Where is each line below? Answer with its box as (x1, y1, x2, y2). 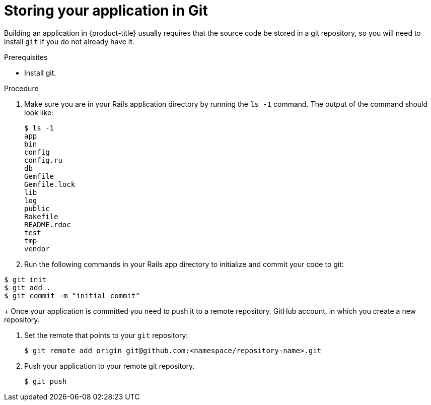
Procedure (4, 84, 39, 93)
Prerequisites (4, 52, 48, 61)
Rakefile (24, 212, 58, 221)
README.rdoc (24, 220, 71, 229)
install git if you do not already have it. (4, 37, 134, 46)
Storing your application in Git (4, 2, 208, 19)
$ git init (4, 275, 47, 284)
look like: (24, 108, 54, 117)
